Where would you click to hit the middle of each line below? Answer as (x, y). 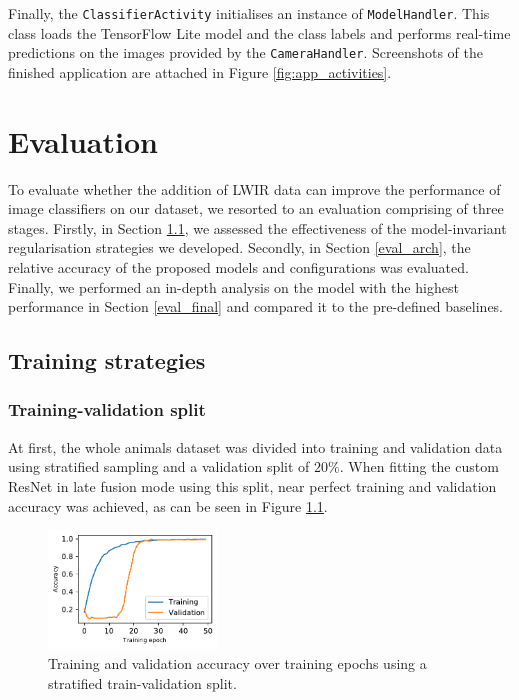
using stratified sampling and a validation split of (159, 466)
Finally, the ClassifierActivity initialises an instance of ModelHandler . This (249, 13)
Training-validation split (107, 409)
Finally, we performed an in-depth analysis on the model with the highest (233, 286)
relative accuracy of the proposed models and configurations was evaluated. (238, 267)
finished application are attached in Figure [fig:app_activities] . (200, 71)
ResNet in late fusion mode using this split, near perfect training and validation (252, 485)
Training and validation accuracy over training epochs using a (237, 663)
